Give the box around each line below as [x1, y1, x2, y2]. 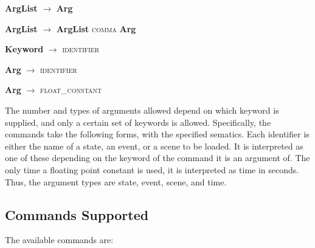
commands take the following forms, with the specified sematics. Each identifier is [5, 128, 310, 140]
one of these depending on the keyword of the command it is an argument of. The [5, 151, 310, 164]
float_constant [40, 83, 102, 96]
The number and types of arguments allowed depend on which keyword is [5, 103, 279, 116]
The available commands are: [5, 233, 114, 246]
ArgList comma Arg [56, 22, 136, 35]
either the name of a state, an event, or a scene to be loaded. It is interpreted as [5, 139, 303, 152]
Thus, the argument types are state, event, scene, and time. [5, 175, 227, 188]
